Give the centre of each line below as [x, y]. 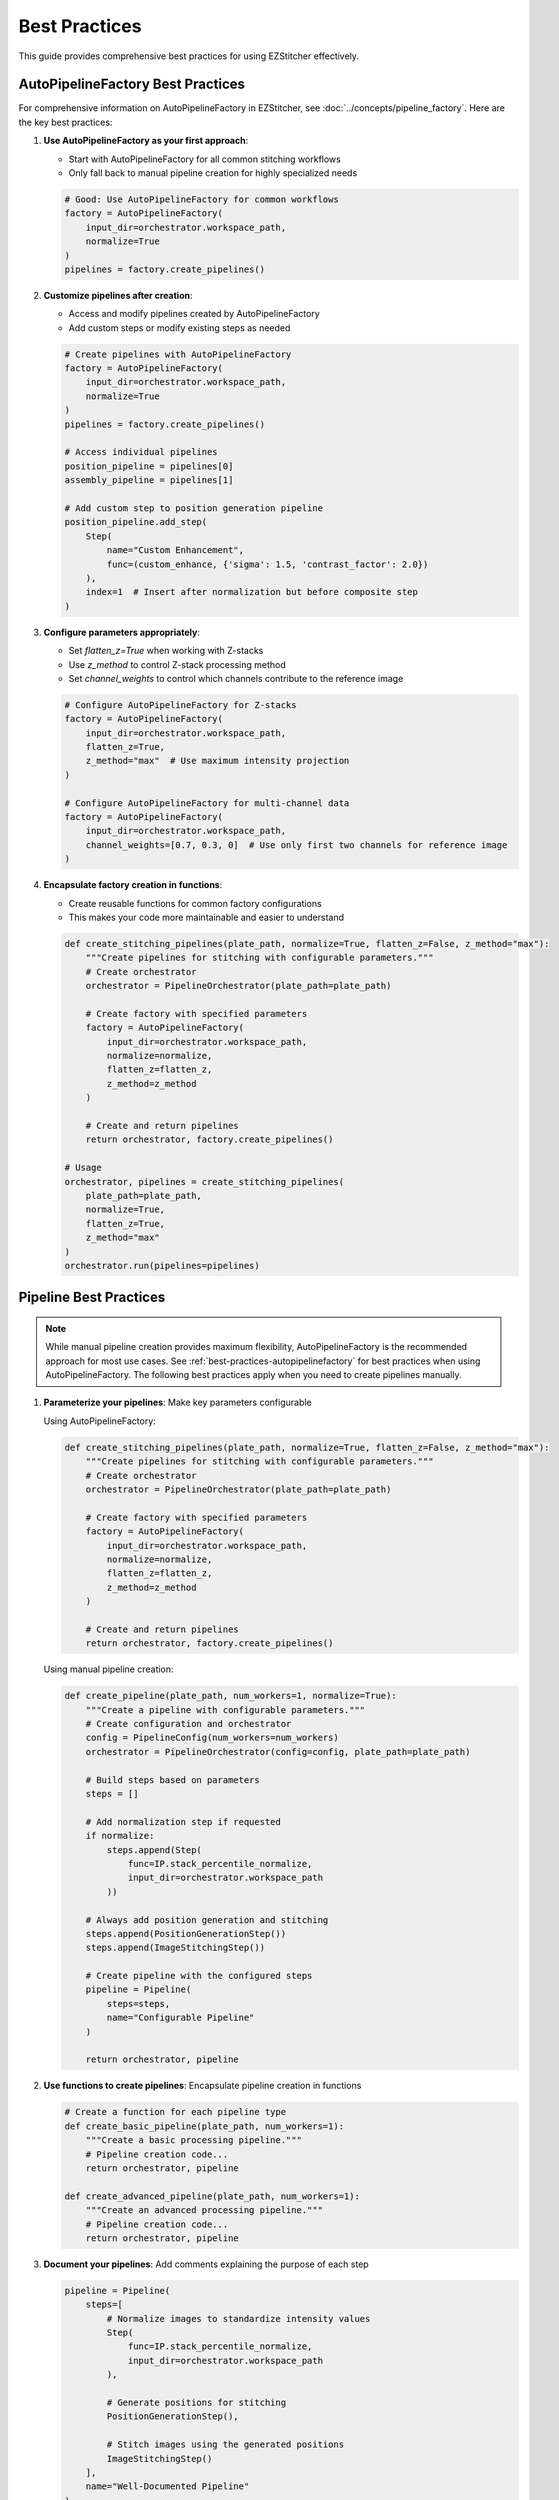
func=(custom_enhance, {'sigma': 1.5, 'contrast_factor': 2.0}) [267, 564]
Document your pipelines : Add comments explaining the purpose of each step [206, 2264]
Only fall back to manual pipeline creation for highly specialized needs [213, 173]
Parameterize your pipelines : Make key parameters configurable [177, 1402]
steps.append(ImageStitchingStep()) [175, 1948]
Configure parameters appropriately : [121, 632]
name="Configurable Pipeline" [180, 2018]
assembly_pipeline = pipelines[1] [149, 480]
